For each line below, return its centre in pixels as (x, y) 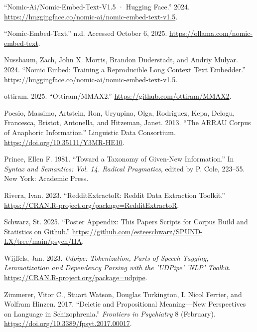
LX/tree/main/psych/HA (43, 241)
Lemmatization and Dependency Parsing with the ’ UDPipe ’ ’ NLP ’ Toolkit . (117, 267)
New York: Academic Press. (46, 178)
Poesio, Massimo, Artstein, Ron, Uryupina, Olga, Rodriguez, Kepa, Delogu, (120, 112)
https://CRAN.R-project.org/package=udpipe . (76, 277)
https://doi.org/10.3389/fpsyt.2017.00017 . (68, 323)
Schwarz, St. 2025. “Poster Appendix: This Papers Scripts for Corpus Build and (126, 222)
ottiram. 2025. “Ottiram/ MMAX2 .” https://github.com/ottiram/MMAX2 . (118, 96)
